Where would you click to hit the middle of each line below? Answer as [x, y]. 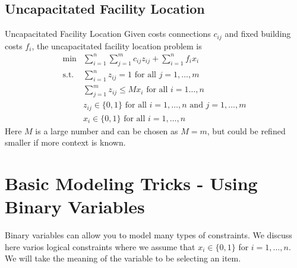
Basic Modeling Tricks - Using [131, 183]
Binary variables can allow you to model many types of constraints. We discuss [148, 235]
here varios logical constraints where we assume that [100, 246]
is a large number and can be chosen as [107, 130]
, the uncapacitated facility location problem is [117, 45]
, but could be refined [246, 130]
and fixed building [258, 34]
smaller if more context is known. [65, 142]
